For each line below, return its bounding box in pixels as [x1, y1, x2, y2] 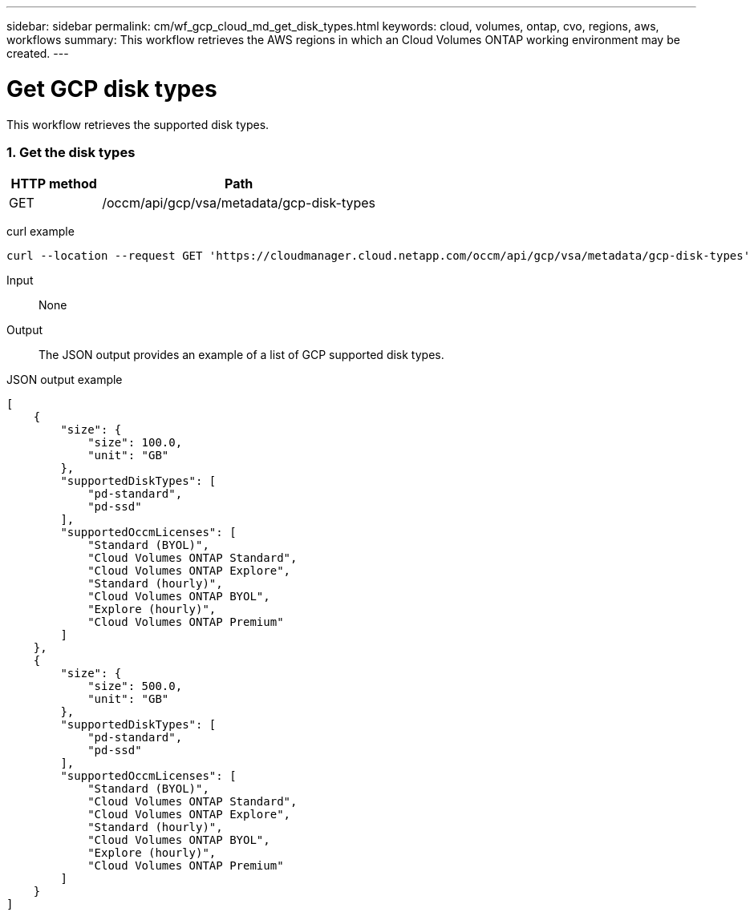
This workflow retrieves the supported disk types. [6, 117, 270, 131]
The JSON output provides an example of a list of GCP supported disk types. [39, 348, 444, 362]
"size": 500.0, [87, 680, 183, 693]
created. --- [6, 46, 69, 60]
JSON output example [6, 373, 123, 387]
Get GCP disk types [6, 75, 217, 103]
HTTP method [10, 176, 97, 192]
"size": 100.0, [87, 436, 183, 450]
